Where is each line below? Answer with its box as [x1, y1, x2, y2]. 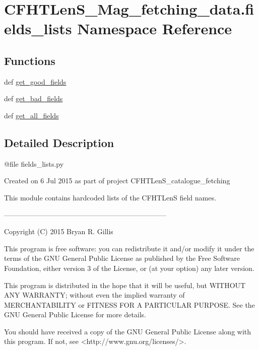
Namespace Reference [77, 18, 232, 39]
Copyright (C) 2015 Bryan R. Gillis [4, 226, 113, 237]
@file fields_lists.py [4, 158, 64, 169]
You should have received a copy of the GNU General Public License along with [4, 326, 251, 336]
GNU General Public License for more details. [4, 309, 147, 320]
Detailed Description [4, 134, 114, 150]
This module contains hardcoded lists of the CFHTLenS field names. [4, 192, 216, 202]
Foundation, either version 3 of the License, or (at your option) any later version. [4, 262, 254, 273]
